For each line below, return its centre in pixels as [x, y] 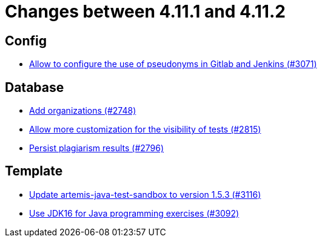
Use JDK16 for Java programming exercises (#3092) [134, 213]
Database [35, 87]
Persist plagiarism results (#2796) [97, 148]
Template [34, 171]
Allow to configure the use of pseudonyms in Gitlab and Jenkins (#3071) [173, 64]
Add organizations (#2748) [83, 111]
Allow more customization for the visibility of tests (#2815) [145, 129]
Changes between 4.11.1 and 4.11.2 [145, 11]
